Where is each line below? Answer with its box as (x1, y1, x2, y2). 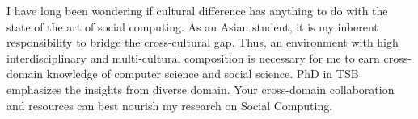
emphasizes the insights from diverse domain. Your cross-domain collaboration (6, 80, 395, 97)
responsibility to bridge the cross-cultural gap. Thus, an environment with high (6, 34, 399, 51)
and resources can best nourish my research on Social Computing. (6, 96, 333, 113)
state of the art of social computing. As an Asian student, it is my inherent (6, 18, 378, 35)
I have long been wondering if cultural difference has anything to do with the (6, 2, 388, 18)
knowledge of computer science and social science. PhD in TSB (46, 65, 359, 82)
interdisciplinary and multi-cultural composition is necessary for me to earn (6, 49, 380, 66)
